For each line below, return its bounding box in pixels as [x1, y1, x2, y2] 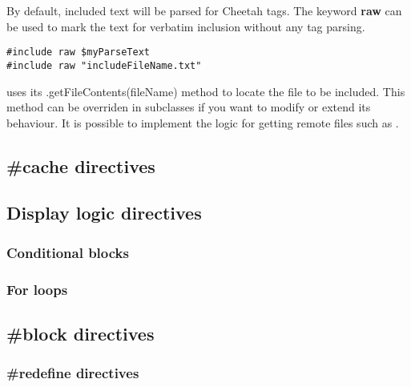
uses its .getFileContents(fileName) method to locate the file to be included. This [6, 83, 405, 99]
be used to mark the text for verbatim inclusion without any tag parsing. [6, 18, 365, 34]
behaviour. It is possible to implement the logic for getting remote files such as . [6, 114, 399, 131]
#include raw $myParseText [6, 46, 150, 58]
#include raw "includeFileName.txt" [6, 59, 202, 71]
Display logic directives [6, 200, 202, 225]
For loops [6, 279, 68, 299]
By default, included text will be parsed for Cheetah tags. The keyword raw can [6, 2, 402, 18]
